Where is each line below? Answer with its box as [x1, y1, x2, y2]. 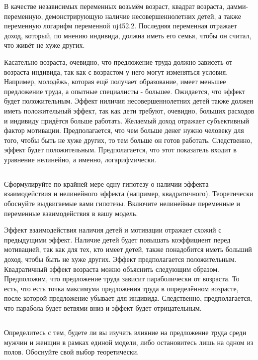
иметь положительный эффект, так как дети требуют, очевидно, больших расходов [4, 105, 255, 116]
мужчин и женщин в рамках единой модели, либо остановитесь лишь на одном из [4, 337, 254, 347]
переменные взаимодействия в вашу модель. [4, 208, 138, 218]
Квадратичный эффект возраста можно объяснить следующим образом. [4, 263, 219, 274]
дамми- [226, 1, 249, 11]
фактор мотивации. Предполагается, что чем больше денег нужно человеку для [4, 125, 244, 135]
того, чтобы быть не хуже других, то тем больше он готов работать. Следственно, [4, 134, 253, 145]
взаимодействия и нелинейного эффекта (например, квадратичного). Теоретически [4, 188, 254, 199]
